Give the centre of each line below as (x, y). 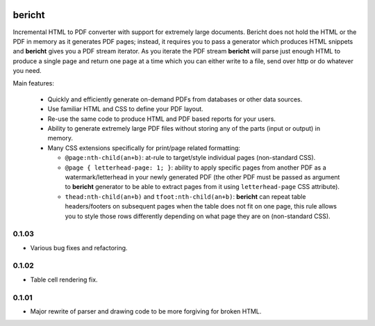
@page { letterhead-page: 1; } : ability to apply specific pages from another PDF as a (195, 168)
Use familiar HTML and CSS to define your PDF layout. (126, 109)
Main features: (34, 83)
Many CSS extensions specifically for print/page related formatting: (144, 148)
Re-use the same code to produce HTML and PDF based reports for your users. (161, 119)
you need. (27, 71)
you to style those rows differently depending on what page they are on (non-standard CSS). (198, 216)
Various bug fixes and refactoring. (79, 247)
